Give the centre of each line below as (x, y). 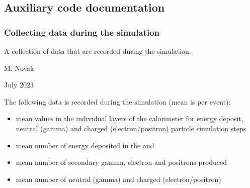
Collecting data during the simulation (82, 32)
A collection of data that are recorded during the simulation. (98, 51)
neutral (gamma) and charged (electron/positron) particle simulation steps (131, 128)
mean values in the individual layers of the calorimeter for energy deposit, (130, 118)
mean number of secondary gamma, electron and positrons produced (121, 162)
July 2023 (19, 85)
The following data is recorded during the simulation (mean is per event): (117, 101)
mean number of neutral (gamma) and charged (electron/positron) (118, 179)
